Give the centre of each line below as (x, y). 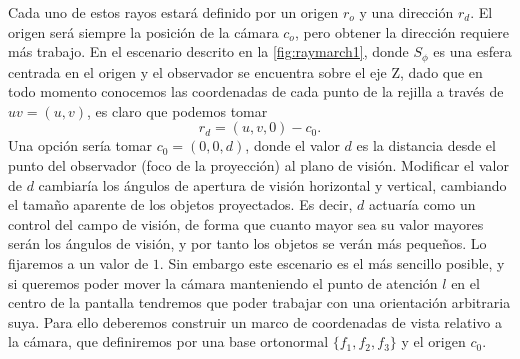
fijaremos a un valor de (78, 262)
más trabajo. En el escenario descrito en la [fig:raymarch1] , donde (208, 51)
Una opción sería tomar (80, 145)
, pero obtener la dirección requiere (401, 31)
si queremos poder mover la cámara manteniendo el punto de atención (223, 282)
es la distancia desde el (426, 145)
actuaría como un (422, 204)
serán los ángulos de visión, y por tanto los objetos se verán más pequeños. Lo (247, 243)
